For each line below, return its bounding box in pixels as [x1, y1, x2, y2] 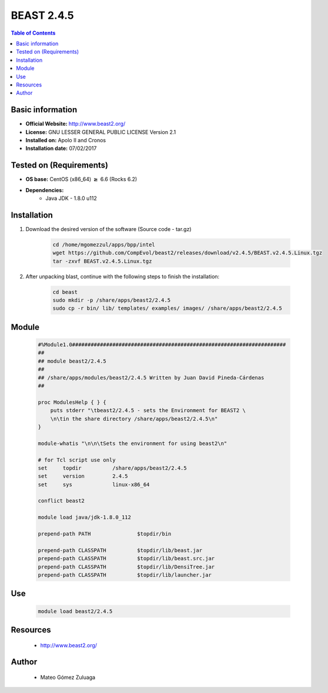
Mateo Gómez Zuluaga [40, 674, 96, 681]
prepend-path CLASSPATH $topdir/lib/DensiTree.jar [38, 563, 215, 570]
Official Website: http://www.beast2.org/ [25, 120, 126, 128]
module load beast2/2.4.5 [38, 608, 113, 614]
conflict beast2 [38, 497, 85, 504]
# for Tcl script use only [38, 456, 116, 463]
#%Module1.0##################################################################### [38, 342, 286, 348]
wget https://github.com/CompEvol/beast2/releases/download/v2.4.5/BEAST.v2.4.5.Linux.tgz [52, 250, 323, 256]
